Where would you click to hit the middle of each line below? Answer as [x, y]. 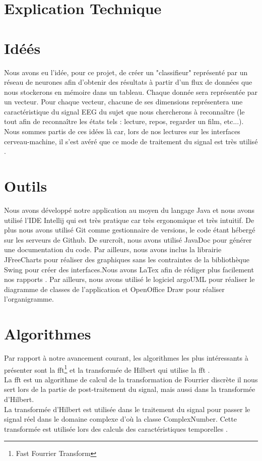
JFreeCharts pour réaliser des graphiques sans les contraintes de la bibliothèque [127, 259]
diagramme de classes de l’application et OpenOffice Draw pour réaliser [114, 289]
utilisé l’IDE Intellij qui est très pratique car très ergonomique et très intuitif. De [129, 220]
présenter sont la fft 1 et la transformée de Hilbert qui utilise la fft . [107, 369]
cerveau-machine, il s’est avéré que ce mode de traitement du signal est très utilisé [131, 141]
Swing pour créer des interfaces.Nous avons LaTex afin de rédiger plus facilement [129, 269]
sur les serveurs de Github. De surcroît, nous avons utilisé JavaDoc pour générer [128, 239]
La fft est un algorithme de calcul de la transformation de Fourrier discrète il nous [131, 379]
